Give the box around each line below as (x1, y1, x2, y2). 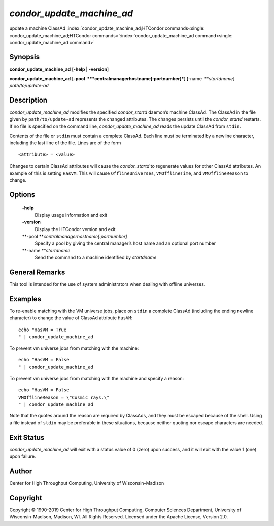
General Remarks (9, 268, 65, 276)
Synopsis (9, 53, 40, 61)
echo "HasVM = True (18, 326, 67, 333)
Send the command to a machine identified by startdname (35, 254, 157, 261)
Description (9, 95, 48, 104)
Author (9, 467, 32, 475)
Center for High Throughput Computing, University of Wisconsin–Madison (9, 480, 164, 486)
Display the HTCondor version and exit (35, 226, 116, 232)
